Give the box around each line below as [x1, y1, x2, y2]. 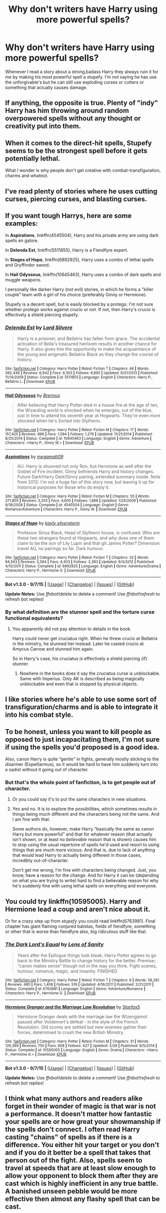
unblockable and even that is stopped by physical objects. [19, 681, 138, 687]
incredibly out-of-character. [12, 857, 69, 864]
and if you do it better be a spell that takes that [5, 1148, 151, 1157]
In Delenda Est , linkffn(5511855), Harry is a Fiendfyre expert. [5, 247, 128, 253]
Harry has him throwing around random [5, 106, 129, 115]
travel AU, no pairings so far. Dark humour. [17, 545, 104, 551]
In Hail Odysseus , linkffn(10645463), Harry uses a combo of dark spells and [5, 272, 161, 278]
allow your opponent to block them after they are [5, 1171, 158, 1180]
